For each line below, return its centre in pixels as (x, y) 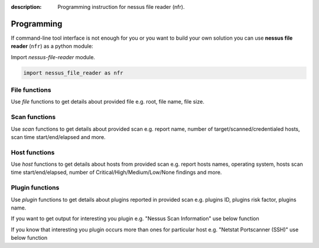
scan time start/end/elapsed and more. (58, 137)
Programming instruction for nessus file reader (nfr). (121, 7)
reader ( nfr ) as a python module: (52, 46)
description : (26, 7)
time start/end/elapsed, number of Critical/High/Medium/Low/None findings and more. (116, 172)
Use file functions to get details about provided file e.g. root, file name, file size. (108, 102)
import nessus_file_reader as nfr (73, 73)
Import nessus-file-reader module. (53, 57)
